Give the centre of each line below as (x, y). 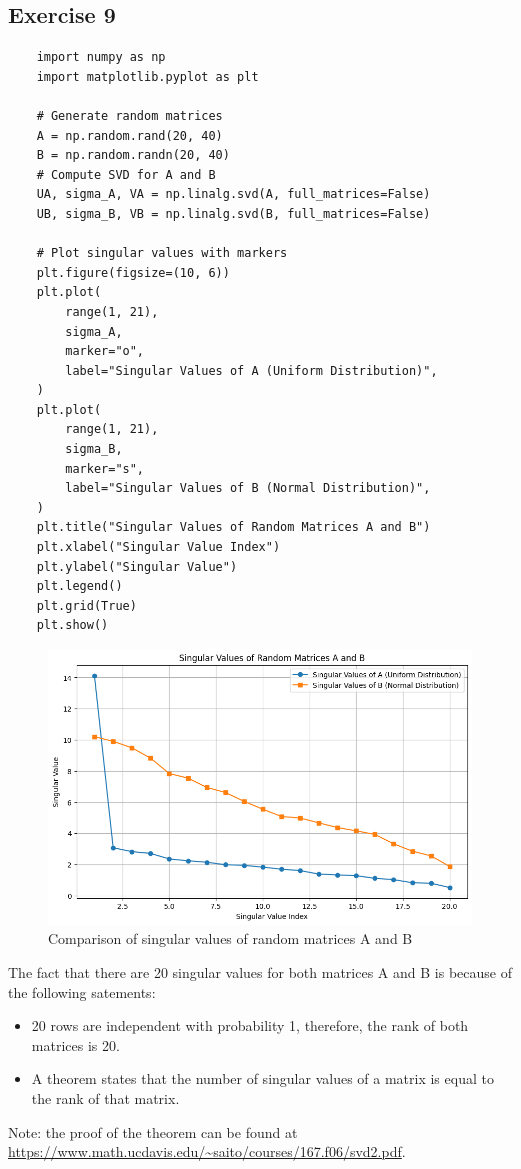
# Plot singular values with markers (162, 253)
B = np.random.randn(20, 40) (133, 155)
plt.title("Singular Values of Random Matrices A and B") (233, 527)
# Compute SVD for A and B (126, 174)
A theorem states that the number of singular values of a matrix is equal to (262, 1078)
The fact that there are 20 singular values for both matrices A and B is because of (260, 971)
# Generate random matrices (129, 115)
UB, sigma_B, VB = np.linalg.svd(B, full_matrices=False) (233, 213)
